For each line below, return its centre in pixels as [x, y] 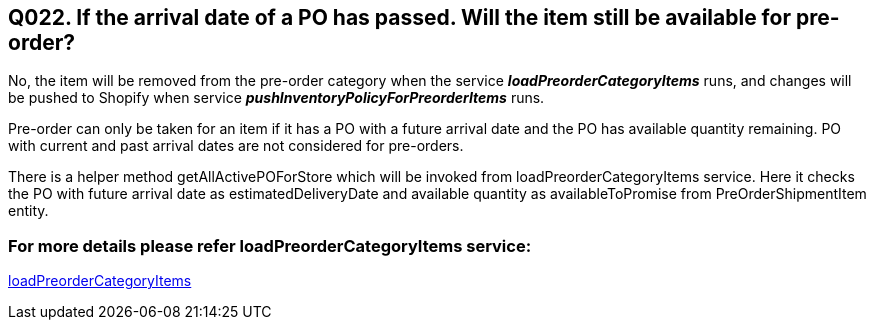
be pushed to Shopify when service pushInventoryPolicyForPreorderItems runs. [276, 98]
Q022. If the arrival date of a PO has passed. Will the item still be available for [399, 17]
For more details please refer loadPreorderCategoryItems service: [270, 245]
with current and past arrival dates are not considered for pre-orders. [236, 146]
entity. [28, 211]
